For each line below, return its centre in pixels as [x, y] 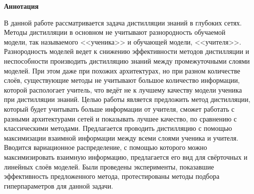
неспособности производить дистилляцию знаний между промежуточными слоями [127, 61]
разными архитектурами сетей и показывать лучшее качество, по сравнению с [120, 118]
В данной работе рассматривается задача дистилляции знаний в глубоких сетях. [123, 22]
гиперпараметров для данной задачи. [59, 185]
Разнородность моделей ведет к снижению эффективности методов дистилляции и [127, 51]
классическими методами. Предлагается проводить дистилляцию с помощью [118, 128]
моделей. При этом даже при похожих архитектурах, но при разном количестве [122, 70]
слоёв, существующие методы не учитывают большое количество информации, [122, 80]
